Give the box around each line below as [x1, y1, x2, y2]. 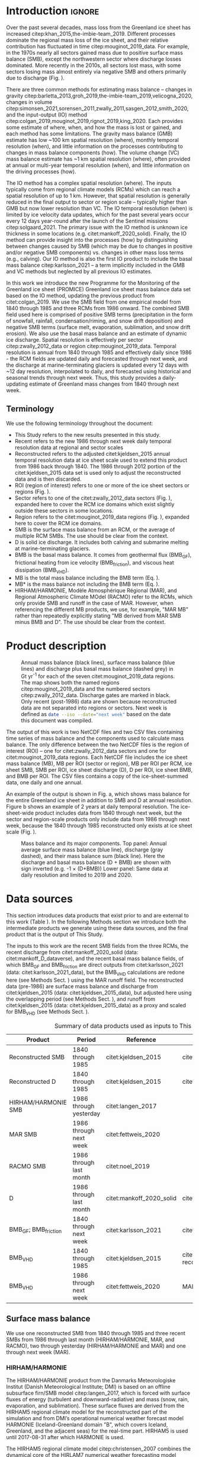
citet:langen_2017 [105, 1102, 157, 1111]
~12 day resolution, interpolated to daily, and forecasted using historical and [6, 367, 191, 375]
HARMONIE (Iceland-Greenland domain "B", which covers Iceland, [6, 1421, 168, 1428]
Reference [126, 1036, 156, 1044]
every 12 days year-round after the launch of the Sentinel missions [6, 217, 168, 224]
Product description [6, 639, 107, 653]
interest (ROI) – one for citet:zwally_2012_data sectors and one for [6, 747, 167, 754]
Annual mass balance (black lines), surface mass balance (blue [21, 659, 175, 666]
